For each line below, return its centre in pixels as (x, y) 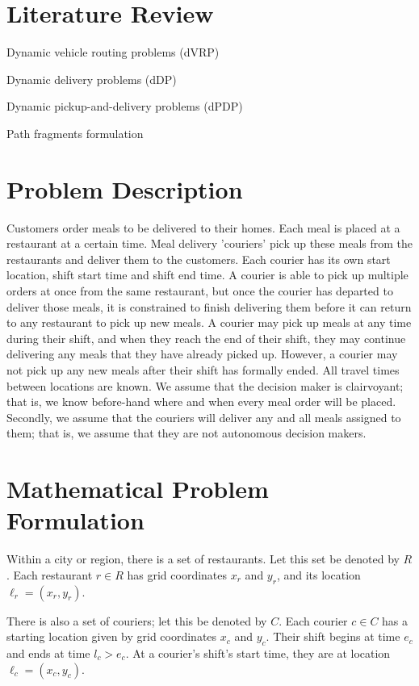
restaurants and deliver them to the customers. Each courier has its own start (199, 259)
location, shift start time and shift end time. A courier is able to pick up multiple (207, 275)
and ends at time (48, 653)
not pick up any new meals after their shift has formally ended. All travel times (203, 369)
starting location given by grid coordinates (112, 636)
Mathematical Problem (138, 489)
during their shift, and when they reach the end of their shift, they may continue (206, 338)
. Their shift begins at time (333, 636)
